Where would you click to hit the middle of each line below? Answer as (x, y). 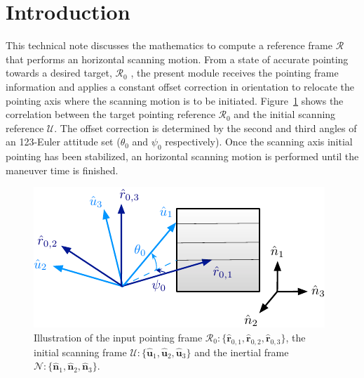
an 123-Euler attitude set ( (63, 142)
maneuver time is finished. (62, 170)
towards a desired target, (59, 73)
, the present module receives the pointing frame (235, 73)
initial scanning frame (80, 352)
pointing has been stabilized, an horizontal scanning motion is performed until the (182, 156)
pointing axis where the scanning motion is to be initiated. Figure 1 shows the (175, 100)
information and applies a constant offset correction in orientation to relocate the (180, 86)
